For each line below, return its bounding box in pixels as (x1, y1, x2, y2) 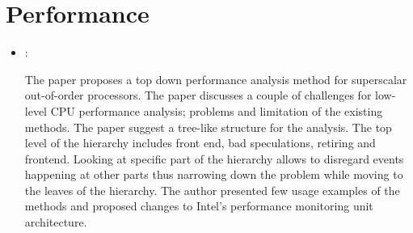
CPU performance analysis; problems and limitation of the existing (50, 102, 383, 119)
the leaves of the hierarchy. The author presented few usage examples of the (24, 181, 400, 198)
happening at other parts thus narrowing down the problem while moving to (24, 166, 403, 183)
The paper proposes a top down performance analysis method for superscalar (24, 70, 407, 87)
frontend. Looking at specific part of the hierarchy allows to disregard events (24, 150, 404, 167)
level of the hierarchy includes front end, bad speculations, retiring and (24, 134, 376, 151)
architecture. (24, 214, 87, 231)
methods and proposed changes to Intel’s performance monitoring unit (24, 197, 373, 214)
